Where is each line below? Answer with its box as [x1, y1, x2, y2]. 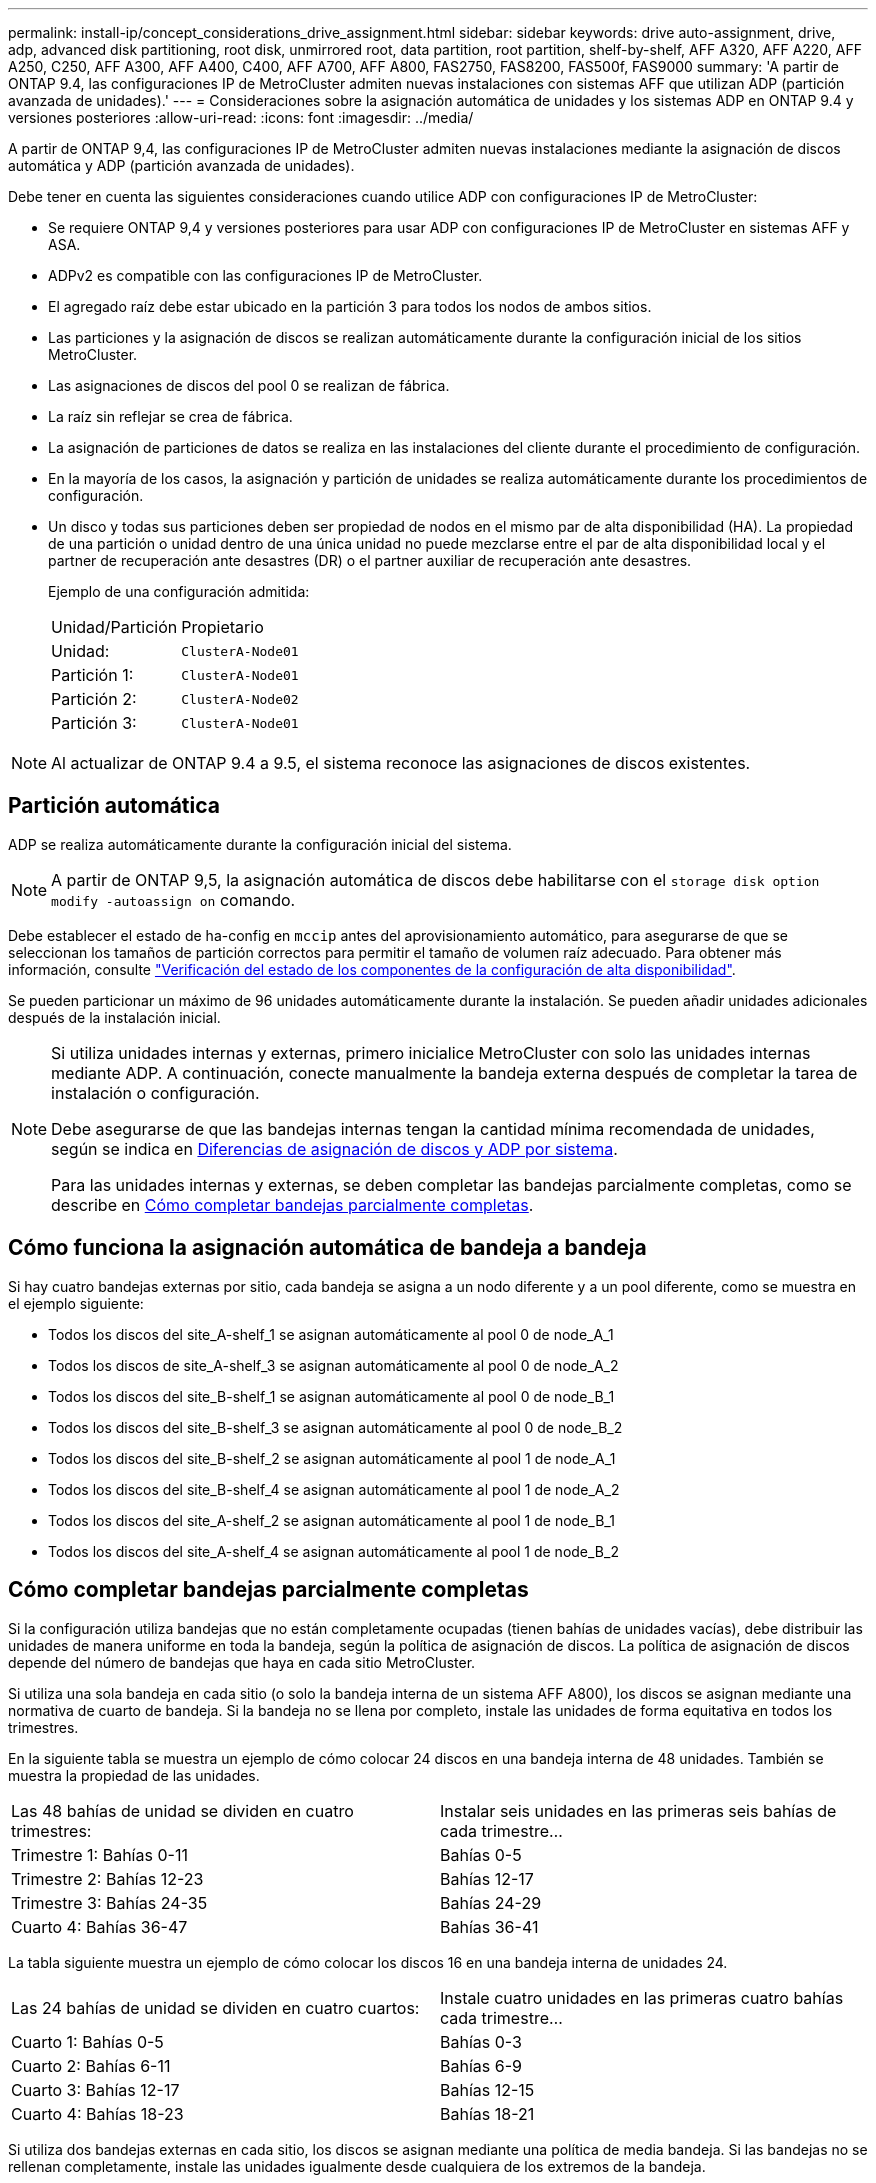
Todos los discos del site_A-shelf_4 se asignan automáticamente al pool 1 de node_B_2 [48, 1542, 619, 1560]
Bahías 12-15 [440, 2079, 535, 2100]
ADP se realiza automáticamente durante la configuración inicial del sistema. [8, 835, 512, 853]
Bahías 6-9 [440, 2055, 522, 2076]
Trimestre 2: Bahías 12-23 [11, 1868, 204, 1889]
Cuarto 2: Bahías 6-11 [11, 2055, 171, 2076]
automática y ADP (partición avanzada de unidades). [8, 157, 355, 174]
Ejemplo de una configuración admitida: [48, 583, 310, 600]
